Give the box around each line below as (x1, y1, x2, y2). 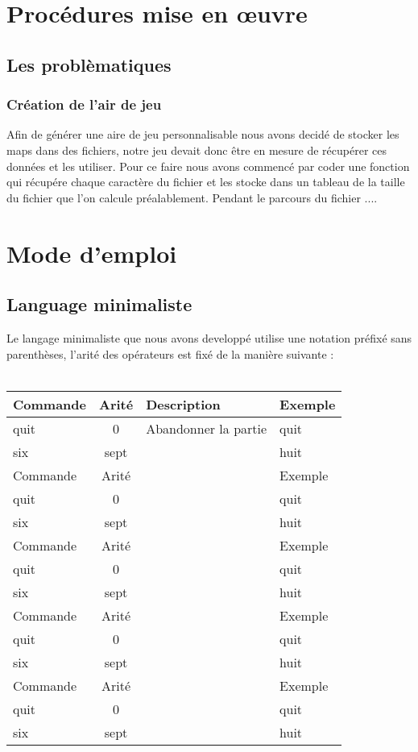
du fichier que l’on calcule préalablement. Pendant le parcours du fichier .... (6, 189, 378, 206)
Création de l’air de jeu (6, 94, 162, 114)
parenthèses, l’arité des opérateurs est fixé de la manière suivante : (6, 345, 334, 362)
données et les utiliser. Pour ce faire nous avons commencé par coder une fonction (6, 157, 410, 174)
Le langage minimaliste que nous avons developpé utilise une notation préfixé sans (6, 329, 412, 346)
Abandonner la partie (146, 418, 267, 438)
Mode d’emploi (6, 236, 177, 269)
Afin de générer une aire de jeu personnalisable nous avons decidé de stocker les (6, 126, 399, 143)
